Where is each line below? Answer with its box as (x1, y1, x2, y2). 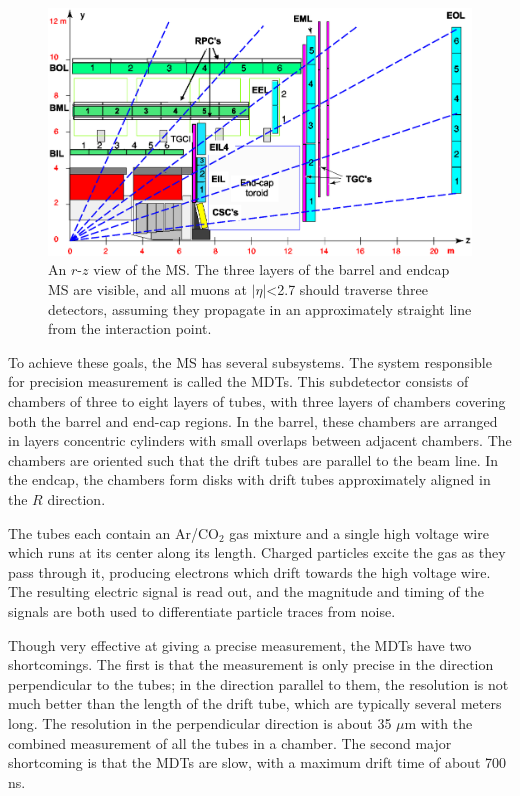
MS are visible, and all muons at (48, 279, 247, 300)
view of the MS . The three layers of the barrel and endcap (93, 259, 450, 280)
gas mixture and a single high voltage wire (229, 522, 489, 543)
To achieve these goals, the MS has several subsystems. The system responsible (8, 351, 492, 372)
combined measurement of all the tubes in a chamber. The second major (8, 732, 452, 753)
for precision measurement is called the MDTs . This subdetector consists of (8, 371, 469, 392)
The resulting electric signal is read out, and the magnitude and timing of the (8, 581, 484, 602)
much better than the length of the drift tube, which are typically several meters (8, 693, 502, 714)
